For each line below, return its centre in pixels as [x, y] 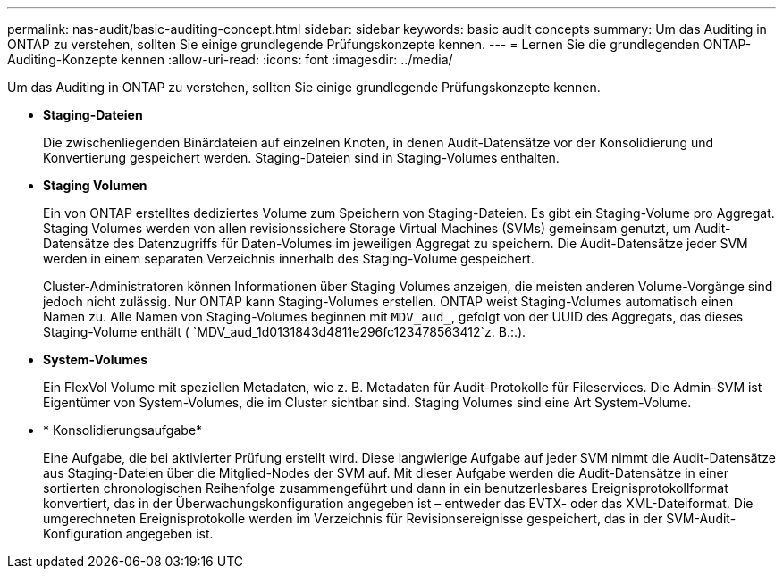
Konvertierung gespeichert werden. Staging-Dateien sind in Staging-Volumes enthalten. [301, 158]
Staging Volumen [95, 185]
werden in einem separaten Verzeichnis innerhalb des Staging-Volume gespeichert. [289, 259]
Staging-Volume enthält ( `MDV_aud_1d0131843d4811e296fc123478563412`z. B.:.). [285, 332]
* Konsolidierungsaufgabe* [123, 430]
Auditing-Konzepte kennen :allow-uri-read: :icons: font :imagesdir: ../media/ [230, 59]
